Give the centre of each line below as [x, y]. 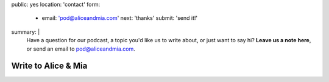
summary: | [26, 32]
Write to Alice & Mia [49, 66]
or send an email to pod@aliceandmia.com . [81, 49]
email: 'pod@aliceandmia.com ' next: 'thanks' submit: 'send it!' [120, 18]
